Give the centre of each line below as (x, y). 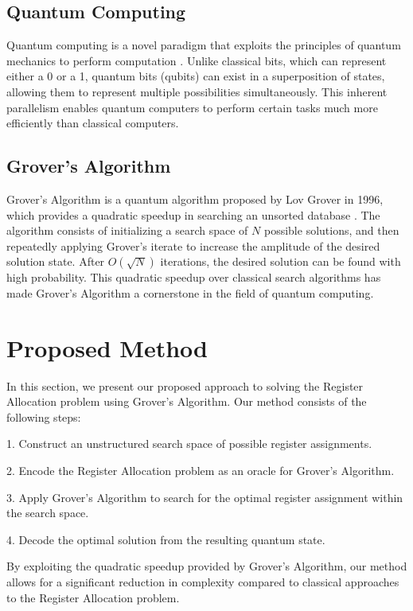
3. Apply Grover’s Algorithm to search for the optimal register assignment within (205, 497)
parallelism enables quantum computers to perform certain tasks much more (192, 107)
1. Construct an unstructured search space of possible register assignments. (189, 444)
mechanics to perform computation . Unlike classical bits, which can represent (197, 60)
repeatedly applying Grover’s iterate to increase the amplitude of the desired (193, 245)
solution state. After (56, 261)
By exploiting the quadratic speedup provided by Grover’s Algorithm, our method (207, 566)
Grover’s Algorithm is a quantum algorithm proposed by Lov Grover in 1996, (195, 198)
